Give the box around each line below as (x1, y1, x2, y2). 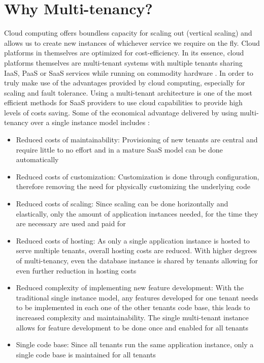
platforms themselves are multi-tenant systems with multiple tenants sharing (4, 57, 243, 68)
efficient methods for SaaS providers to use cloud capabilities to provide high (4, 97, 243, 108)
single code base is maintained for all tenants (16, 349, 156, 359)
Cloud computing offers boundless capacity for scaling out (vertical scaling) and (4, 27, 252, 38)
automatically (16, 154, 59, 165)
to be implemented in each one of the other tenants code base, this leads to (16, 302, 250, 313)
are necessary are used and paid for (16, 218, 126, 229)
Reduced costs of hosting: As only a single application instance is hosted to (16, 235, 250, 246)
